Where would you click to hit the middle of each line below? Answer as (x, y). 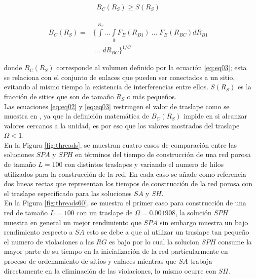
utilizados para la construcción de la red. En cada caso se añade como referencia (125, 174)
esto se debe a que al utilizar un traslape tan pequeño (168, 232)
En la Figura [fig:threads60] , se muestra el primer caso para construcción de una (125, 203)
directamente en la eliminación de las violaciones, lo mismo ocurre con (110, 270)
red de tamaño (26, 213)
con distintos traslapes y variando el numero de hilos (144, 164)
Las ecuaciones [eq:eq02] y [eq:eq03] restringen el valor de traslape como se (117, 106)
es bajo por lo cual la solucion (154, 241)
